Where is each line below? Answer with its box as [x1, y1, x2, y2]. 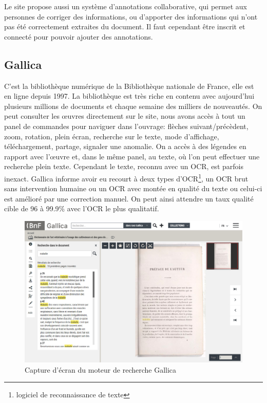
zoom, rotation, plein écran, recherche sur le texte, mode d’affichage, [4, 131, 219, 141]
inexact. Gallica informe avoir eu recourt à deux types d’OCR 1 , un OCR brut [4, 171, 249, 184]
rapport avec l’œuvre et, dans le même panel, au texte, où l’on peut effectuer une [4, 151, 260, 161]
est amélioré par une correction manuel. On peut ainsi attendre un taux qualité [4, 193, 254, 204]
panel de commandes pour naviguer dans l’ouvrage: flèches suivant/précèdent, [4, 120, 249, 131]
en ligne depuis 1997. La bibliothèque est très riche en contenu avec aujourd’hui [4, 90, 255, 101]
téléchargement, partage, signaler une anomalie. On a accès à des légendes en [4, 141, 246, 152]
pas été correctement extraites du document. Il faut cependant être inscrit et [4, 21, 245, 32]
